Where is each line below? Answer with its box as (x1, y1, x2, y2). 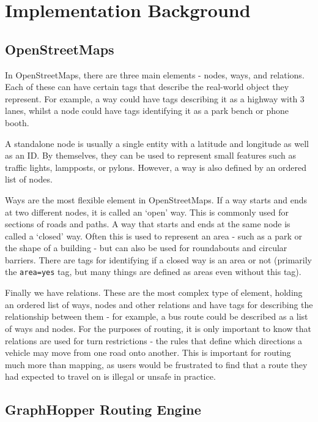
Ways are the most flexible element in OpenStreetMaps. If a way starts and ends (5, 193, 308, 206)
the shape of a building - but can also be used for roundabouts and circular (5, 241, 287, 254)
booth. (5, 116, 29, 129)
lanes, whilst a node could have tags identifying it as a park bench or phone (5, 104, 289, 117)
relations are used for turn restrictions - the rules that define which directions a (5, 334, 303, 347)
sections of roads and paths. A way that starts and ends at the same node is (5, 217, 290, 230)
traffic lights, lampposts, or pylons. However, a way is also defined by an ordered (5, 160, 306, 173)
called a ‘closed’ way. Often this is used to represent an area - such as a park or (5, 229, 303, 242)
